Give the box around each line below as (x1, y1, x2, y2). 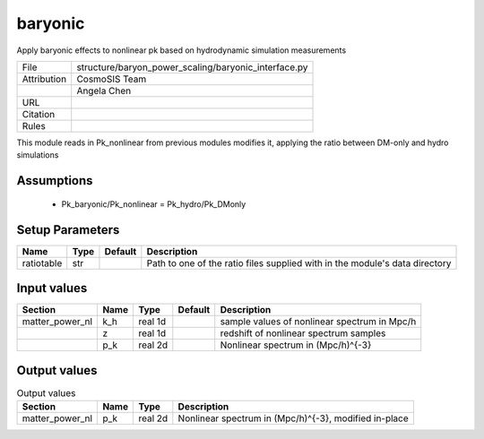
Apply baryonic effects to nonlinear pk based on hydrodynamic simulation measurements (16, 45, 347, 56)
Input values (16, 280, 88, 296)
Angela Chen (76, 84, 132, 97)
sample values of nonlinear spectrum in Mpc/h (220, 315, 417, 328)
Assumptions (16, 173, 93, 188)
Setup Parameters (16, 222, 120, 237)
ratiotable (22, 256, 63, 269)
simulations (16, 150, 59, 160)
